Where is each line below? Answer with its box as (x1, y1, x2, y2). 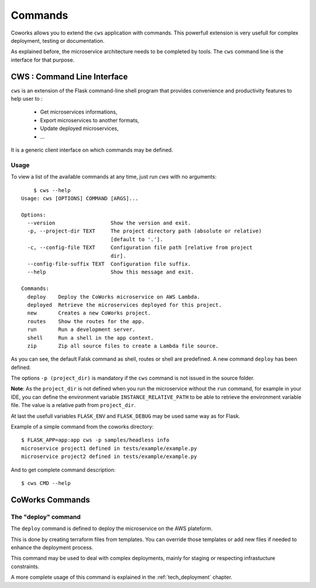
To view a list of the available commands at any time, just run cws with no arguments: (11, 173, 217, 180)
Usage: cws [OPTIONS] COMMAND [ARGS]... (21, 195, 139, 201)
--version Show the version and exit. (27, 220, 191, 227)
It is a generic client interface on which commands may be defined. (11, 146, 173, 153)
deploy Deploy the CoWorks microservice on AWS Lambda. (27, 293, 200, 300)
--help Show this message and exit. (27, 269, 194, 275)
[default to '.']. (110, 236, 163, 242)
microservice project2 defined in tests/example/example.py (21, 453, 197, 460)
